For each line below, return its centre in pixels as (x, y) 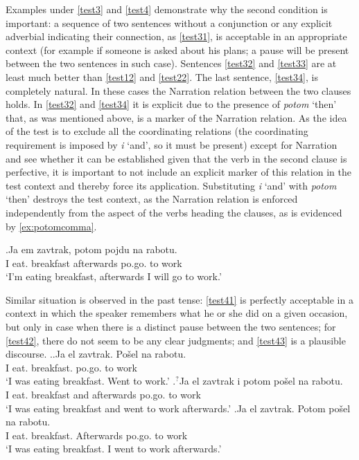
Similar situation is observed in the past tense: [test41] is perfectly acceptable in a (179, 299)
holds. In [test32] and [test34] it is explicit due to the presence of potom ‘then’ (171, 104)
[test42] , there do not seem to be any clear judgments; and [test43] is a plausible (176, 340)
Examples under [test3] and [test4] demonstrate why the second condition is (167, 9)
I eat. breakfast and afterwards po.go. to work (103, 395)
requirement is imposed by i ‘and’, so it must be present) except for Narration (172, 144)
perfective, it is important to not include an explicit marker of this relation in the (178, 172)
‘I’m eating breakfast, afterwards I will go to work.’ (114, 276)
